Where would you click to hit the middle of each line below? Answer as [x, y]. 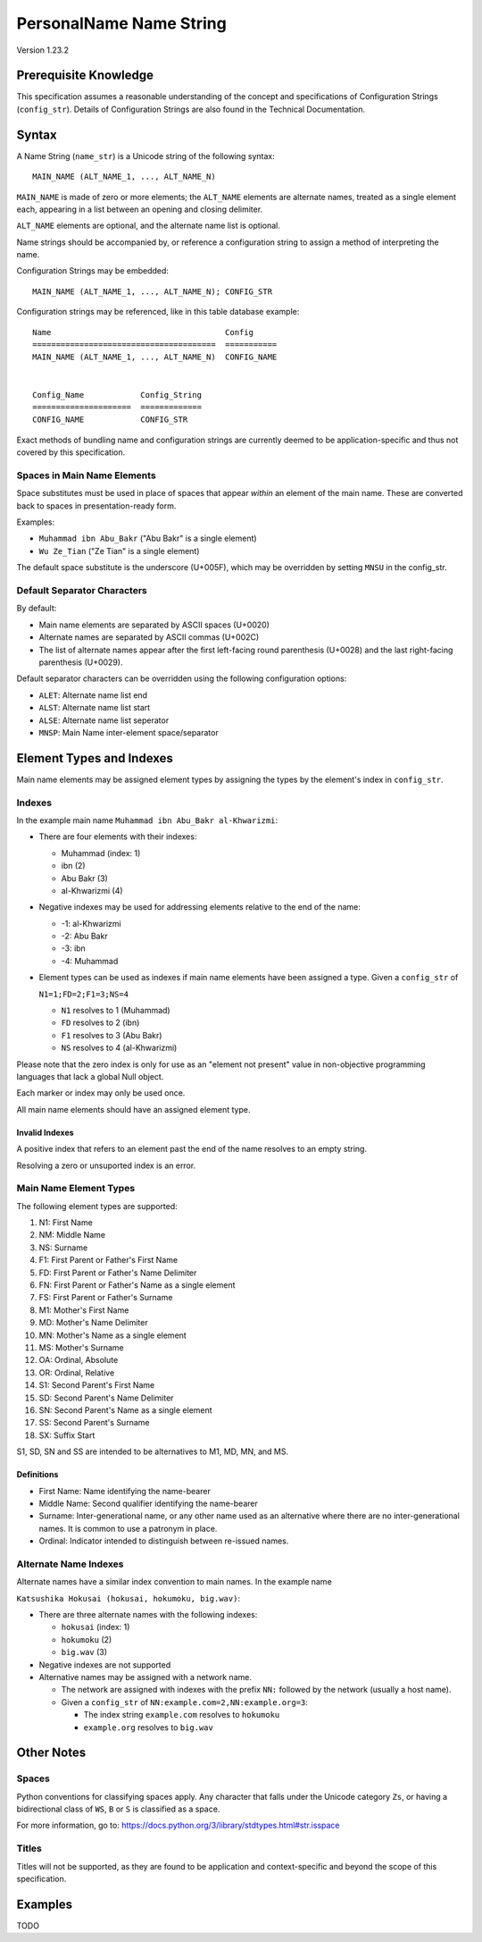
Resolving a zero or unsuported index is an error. [106, 1165]
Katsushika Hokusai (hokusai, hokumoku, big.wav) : [129, 1598]
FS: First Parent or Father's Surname [106, 1298]
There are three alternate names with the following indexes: [148, 1614]
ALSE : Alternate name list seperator [104, 720]
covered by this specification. [71, 452]
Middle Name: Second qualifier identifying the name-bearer [148, 1503]
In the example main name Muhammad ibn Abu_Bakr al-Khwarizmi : [147, 820]
